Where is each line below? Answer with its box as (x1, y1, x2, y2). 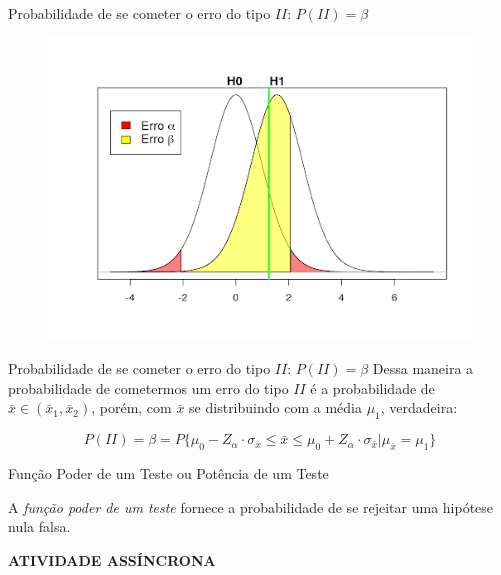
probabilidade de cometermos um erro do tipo (8, 377, 289, 398)
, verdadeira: (380, 397, 458, 418)
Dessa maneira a (372, 358, 474, 379)
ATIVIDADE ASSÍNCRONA (8, 549, 216, 570)
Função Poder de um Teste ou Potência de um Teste (8, 463, 329, 484)
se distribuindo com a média (189, 397, 362, 418)
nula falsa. (8, 516, 71, 537)
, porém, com (91, 397, 172, 418)
